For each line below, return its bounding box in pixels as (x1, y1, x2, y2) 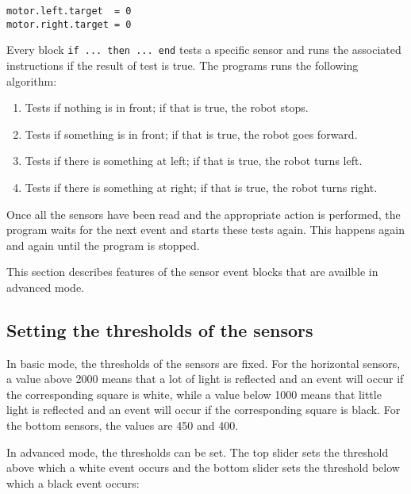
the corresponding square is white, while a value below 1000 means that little (6, 385, 382, 402)
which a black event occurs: (6, 474, 140, 491)
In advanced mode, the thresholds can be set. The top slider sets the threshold (6, 443, 389, 460)
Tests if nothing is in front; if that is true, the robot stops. (25, 99, 309, 116)
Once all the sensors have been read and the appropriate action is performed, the (6, 205, 401, 222)
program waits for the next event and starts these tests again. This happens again (6, 221, 405, 238)
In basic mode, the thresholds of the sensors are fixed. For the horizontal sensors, (6, 354, 401, 371)
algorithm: (6, 72, 57, 89)
